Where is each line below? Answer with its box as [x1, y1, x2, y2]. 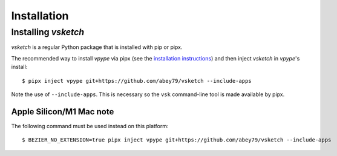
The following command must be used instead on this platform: [11, 122, 169, 129]
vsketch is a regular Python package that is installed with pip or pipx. [11, 44, 183, 51]
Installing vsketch [11, 27, 85, 37]
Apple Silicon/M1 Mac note [11, 106, 114, 117]
